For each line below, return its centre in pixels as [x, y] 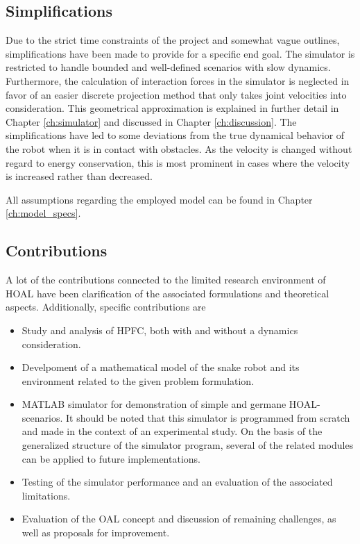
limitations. [46, 495]
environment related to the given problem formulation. [138, 380]
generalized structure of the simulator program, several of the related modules [188, 445]
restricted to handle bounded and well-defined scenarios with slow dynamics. [168, 67]
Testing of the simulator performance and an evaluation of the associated [177, 482]
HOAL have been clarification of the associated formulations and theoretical [168, 293]
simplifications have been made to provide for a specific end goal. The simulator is [180, 53]
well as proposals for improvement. [96, 533]
